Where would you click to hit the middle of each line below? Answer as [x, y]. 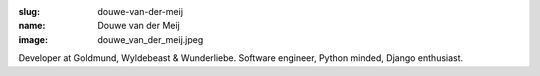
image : [33, 39]
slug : [29, 11]
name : [32, 26]
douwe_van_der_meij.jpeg [150, 39]
